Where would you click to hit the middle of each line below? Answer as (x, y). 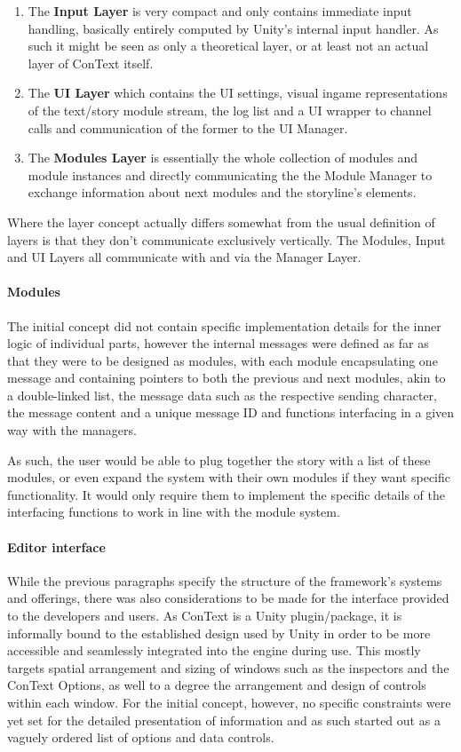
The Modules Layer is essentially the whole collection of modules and (223, 158)
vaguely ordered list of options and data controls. (141, 737)
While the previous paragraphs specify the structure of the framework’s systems (225, 580)
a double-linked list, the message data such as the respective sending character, (222, 395)
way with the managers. (72, 430)
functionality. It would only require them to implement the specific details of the (226, 494)
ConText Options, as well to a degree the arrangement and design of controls (217, 685)
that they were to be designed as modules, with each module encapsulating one (223, 360)
